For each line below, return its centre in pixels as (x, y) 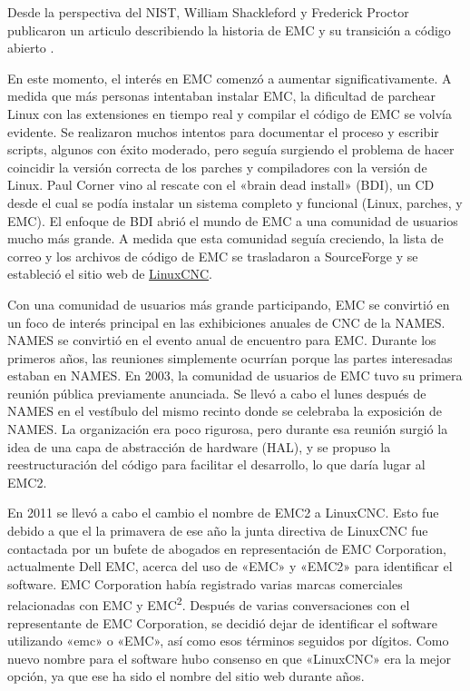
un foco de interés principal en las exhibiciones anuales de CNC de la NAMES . (226, 322)
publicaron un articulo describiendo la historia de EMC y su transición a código (229, 30)
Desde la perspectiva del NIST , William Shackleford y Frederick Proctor (208, 12)
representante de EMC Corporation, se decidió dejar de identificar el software (222, 622)
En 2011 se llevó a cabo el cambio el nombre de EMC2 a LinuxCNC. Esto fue (223, 513)
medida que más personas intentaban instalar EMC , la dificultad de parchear (222, 96)
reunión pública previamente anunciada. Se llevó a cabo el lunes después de (217, 393)
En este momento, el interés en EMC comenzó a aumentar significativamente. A (230, 78)
